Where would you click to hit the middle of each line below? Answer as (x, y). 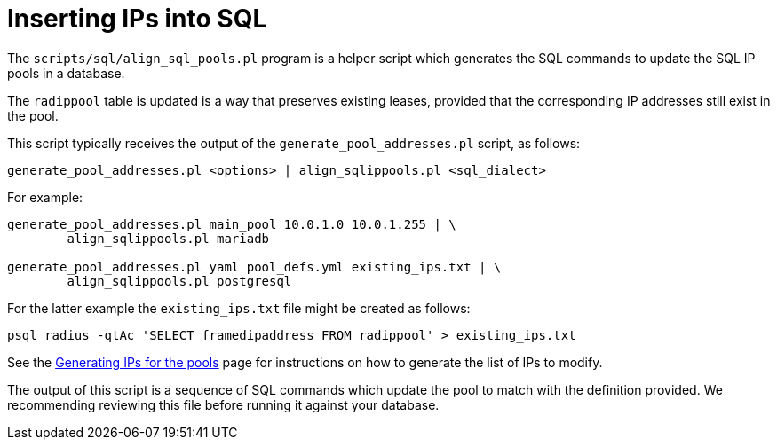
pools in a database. (66, 73)
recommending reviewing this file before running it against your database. (223, 404)
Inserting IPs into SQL (137, 19)
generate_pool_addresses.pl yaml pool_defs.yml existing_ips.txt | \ (254, 267)
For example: (45, 197)
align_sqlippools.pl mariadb (168, 238)
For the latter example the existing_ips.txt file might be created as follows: (239, 308)
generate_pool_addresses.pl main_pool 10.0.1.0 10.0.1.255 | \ (232, 224)
